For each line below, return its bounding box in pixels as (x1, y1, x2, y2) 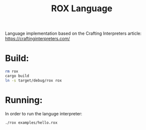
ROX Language (51, 3, 113, 14)
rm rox (5, 69, 18, 74)
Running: (5, 94, 43, 106)
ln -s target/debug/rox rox (5, 78, 62, 83)
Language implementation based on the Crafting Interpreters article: (5, 30, 142, 37)
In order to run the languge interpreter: (5, 110, 83, 116)
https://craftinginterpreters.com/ (5, 36, 70, 42)
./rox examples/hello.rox (5, 120, 57, 125)
